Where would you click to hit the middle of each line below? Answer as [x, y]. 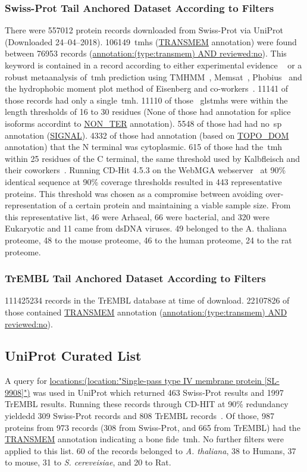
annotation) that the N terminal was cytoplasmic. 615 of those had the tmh [144, 147]
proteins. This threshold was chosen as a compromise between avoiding [134, 193]
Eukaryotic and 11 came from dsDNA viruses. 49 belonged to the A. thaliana [146, 228]
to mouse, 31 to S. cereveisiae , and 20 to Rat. [88, 462]
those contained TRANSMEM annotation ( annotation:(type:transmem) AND [146, 312]
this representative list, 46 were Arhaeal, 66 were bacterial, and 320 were [137, 216]
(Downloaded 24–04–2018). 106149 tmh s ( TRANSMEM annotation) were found [151, 41]
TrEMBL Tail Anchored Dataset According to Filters [135, 278]
